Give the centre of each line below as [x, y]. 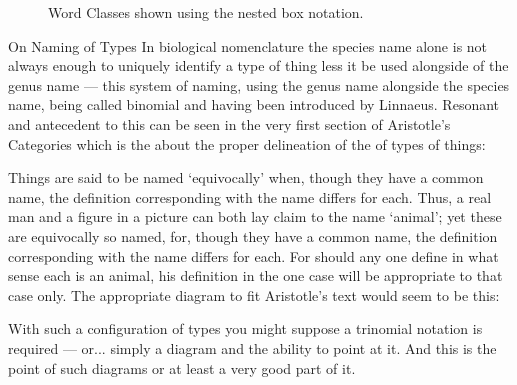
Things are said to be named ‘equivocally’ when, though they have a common [246, 177]
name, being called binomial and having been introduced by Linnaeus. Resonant [254, 104]
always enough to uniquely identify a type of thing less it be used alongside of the [258, 65]
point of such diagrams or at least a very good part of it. [182, 367]
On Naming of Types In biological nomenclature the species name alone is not [248, 45]
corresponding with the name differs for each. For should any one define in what [253, 255]
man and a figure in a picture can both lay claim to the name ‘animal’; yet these [255, 216]
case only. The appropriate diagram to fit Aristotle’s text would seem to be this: [254, 294]
